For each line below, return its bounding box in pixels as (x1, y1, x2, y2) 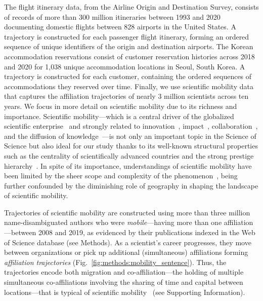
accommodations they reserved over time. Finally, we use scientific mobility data (4, 81, 253, 91)
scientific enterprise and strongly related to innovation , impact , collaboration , (4, 121, 258, 131)
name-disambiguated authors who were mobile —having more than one (4, 217, 222, 228)
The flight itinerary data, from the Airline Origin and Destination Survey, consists (4, 2, 259, 12)
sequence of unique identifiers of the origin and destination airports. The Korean (4, 41, 253, 52)
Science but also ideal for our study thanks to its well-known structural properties (4, 140, 258, 151)
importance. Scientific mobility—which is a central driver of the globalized (4, 110, 234, 121)
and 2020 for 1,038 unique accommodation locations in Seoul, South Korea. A (4, 61, 245, 71)
